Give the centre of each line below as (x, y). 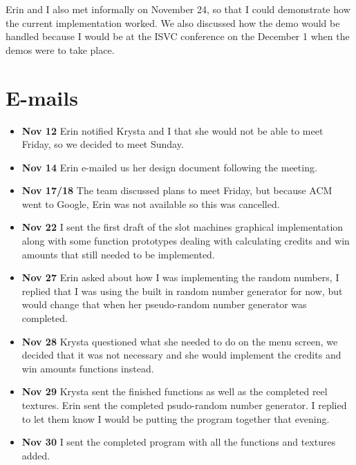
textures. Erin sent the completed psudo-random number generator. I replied (184, 405)
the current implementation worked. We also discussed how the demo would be (173, 22)
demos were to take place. (60, 49)
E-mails (42, 97)
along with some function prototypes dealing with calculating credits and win (186, 241)
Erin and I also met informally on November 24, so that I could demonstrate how (178, 9)
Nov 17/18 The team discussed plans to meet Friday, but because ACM (177, 190)
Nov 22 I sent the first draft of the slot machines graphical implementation (182, 227)
